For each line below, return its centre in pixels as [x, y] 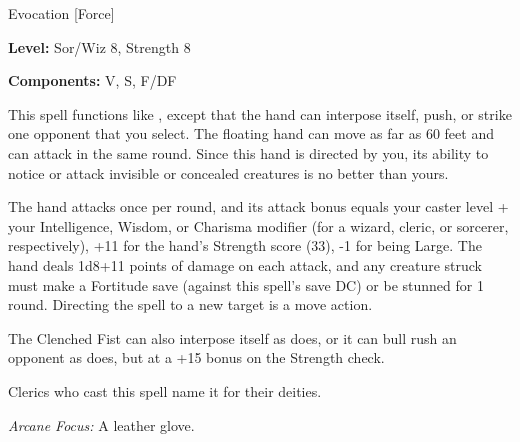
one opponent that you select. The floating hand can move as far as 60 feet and [251, 133]
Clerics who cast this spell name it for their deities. [165, 390]
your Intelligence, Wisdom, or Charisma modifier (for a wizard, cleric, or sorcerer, [258, 225]
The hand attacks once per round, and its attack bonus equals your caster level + [258, 206]
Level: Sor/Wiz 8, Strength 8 [99, 46]
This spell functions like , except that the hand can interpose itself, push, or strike [260, 113]
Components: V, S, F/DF [92, 80]
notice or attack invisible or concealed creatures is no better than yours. [228, 172]
